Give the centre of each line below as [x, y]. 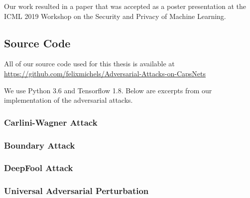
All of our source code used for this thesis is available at [89, 64]
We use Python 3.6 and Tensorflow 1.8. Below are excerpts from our [108, 90]
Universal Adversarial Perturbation [76, 191]
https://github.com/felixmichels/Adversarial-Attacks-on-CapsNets [105, 73]
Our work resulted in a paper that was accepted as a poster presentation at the [125, 6]
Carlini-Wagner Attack [51, 122]
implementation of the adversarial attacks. [68, 100]
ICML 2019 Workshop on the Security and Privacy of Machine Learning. [115, 16]
